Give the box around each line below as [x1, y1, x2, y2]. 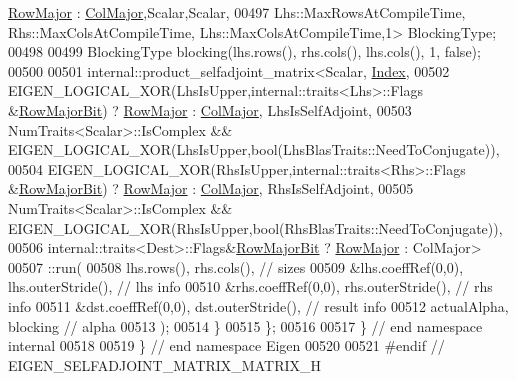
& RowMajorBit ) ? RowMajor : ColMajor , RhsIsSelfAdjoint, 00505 [8, 178, 414, 199]
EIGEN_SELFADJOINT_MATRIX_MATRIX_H [8, 354, 321, 375]
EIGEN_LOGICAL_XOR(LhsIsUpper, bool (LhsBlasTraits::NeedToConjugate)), [8, 139, 500, 160]
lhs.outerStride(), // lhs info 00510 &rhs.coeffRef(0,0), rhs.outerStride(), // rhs [8, 276, 493, 297]
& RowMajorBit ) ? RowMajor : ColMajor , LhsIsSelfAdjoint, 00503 [8, 99, 412, 120]
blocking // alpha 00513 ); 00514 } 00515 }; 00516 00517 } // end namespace [8, 315, 483, 336]
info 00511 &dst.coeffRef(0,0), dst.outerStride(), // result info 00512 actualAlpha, [8, 295, 509, 316]
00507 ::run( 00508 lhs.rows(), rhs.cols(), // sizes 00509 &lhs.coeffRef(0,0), [8, 256, 464, 277]
